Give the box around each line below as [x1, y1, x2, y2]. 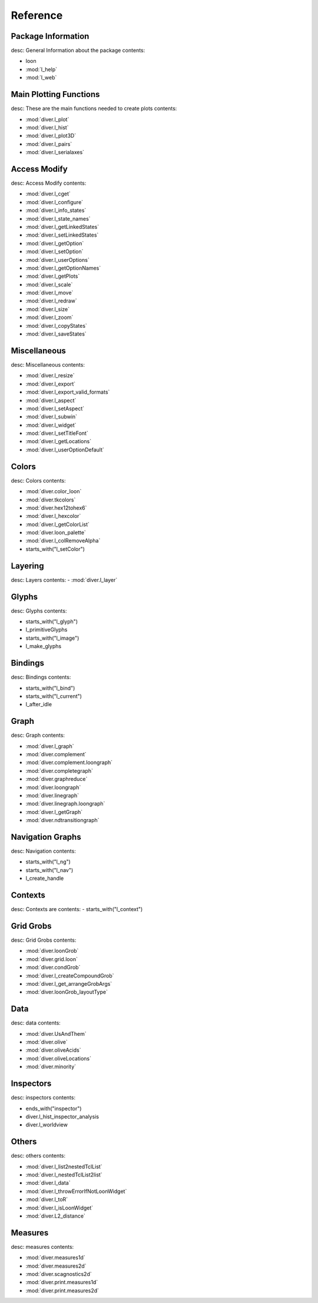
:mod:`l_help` [25, 65, 57, 73]
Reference [11, 9, 63, 22]
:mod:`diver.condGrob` [25, 964, 81, 971]
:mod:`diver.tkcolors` [25, 496, 76, 503]
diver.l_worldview [25, 1121, 68, 1128]
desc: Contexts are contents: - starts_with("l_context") [11, 906, 143, 913]
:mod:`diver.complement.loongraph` [25, 759, 113, 766]
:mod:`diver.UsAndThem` [25, 1030, 87, 1037]
